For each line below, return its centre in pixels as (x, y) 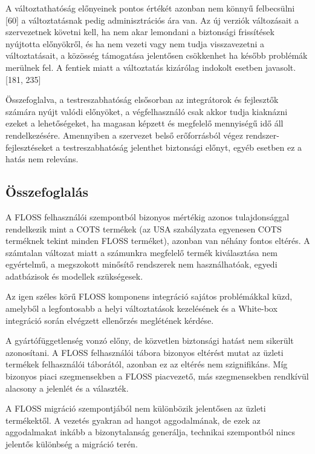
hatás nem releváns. (42, 159)
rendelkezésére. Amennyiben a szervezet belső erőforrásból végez (124, 135)
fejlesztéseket (29, 147)
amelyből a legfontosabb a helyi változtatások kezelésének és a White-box (141, 308)
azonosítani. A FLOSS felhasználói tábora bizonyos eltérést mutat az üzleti (145, 352)
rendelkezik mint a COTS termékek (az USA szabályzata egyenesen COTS (144, 229)
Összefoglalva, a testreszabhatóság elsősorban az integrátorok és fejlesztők (142, 100)
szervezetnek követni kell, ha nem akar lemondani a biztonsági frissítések (140, 32)
